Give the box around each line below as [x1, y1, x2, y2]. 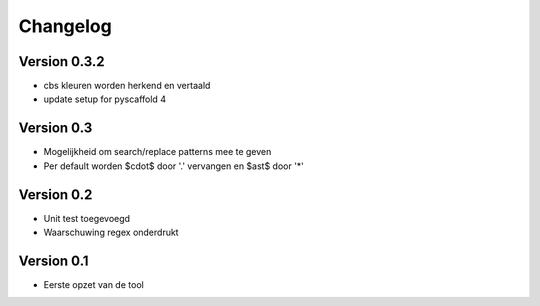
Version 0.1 [18, 252, 89, 269]
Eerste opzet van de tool [43, 278, 144, 290]
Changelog [18, 15, 112, 37]
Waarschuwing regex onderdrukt [43, 226, 179, 239]
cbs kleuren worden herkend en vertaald [43, 80, 211, 92]
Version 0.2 [18, 186, 93, 203]
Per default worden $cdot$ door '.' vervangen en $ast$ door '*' [43, 160, 305, 172]
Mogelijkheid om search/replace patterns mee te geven [43, 146, 272, 158]
